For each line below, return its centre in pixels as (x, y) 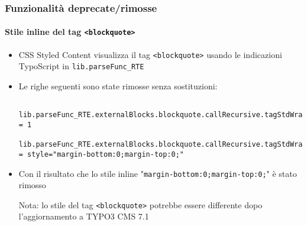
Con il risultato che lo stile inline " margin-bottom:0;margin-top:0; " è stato (158, 173)
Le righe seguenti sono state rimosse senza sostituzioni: (118, 86)
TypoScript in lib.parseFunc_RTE (81, 66)
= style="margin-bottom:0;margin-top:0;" (101, 154)
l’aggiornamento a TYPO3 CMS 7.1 (84, 216)
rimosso (32, 185)
